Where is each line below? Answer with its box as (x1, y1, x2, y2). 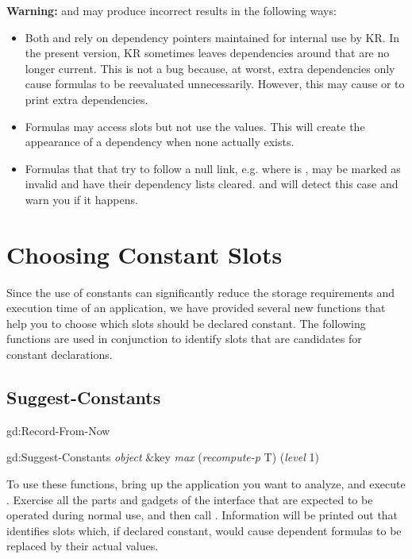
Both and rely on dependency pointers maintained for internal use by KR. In (25, 29, 400, 45)
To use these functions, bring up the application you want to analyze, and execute (6, 476, 406, 492)
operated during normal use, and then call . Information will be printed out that (6, 507, 399, 523)
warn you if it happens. (25, 191, 138, 207)
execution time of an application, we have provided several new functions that (6, 299, 386, 316)
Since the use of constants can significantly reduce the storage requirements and (6, 283, 395, 300)
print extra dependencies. (25, 91, 148, 107)
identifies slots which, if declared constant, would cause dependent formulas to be (6, 522, 402, 538)
